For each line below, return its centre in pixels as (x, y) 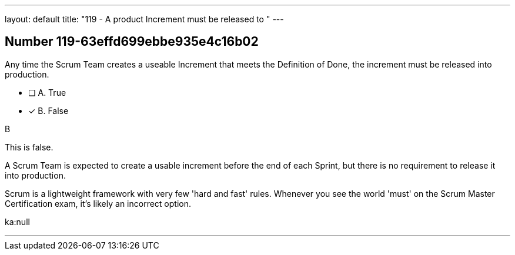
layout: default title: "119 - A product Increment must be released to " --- (144, 19)
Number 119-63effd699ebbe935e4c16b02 (132, 42)
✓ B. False (49, 110)
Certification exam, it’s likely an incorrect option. (98, 203)
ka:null (17, 222)
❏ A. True (47, 92)
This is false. (29, 147)
